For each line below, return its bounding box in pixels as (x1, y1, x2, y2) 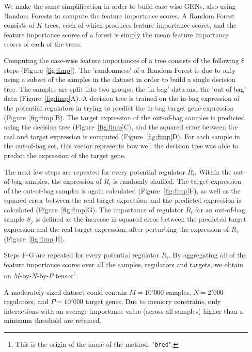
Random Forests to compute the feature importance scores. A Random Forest (4, 10, 235, 20)
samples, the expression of (24, 176, 102, 186)
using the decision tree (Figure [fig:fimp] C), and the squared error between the (4, 122, 238, 132)
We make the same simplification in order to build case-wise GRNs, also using (4, 1, 236, 11)
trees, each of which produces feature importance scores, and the (45, 20, 236, 30)
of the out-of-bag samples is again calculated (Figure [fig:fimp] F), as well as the (4, 185, 241, 195)
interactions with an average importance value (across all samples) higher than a (4, 305, 243, 316)
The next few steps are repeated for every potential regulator (4, 166, 186, 176)
